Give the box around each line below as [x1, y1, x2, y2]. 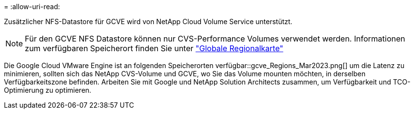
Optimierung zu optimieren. [4, 86, 91, 94]
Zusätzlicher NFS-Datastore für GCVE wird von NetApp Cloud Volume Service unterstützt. [4, 17, 292, 26]
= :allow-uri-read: [4, 2, 60, 11]
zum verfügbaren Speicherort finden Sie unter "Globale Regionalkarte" [25, 43, 284, 53]
